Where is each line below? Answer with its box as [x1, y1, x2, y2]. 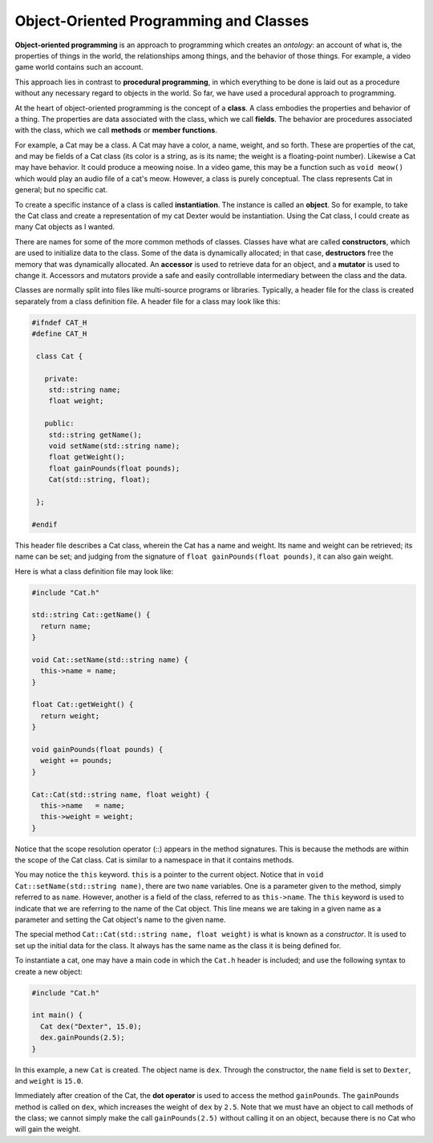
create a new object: [14, 967, 83, 976]
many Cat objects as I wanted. [14, 222, 115, 232]
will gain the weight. [14, 1125, 81, 1134]
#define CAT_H [31, 329, 87, 338]
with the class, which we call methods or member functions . [14, 125, 218, 135]
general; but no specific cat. [14, 185, 108, 195]
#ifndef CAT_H [31, 317, 87, 327]
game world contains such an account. [14, 63, 144, 72]
